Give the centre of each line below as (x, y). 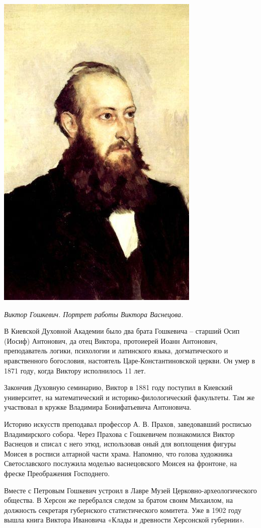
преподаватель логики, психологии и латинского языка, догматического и (116, 351)
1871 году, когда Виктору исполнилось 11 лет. (75, 370)
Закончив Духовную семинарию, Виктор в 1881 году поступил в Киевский (118, 387)
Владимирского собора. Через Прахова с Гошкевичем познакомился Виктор (119, 434)
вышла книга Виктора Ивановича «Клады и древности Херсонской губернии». (124, 520)
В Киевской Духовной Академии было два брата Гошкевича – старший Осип (122, 331)
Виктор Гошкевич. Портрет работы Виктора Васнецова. (94, 314)
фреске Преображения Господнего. (57, 473)
